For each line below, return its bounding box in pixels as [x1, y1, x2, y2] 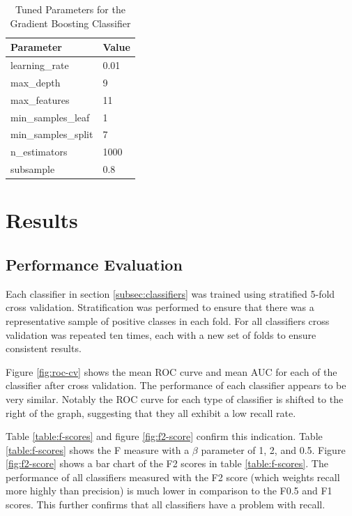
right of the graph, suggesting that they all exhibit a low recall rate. [6, 405, 296, 420]
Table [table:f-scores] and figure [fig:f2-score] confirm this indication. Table [6, 429, 323, 443]
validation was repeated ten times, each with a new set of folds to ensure [6, 327, 316, 342]
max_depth [10, 75, 61, 89]
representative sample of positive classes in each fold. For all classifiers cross [6, 313, 330, 328]
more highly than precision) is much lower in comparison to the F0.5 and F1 [6, 483, 332, 498]
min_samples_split [10, 127, 93, 142]
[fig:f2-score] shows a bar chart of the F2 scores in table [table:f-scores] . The [6, 456, 328, 471]
